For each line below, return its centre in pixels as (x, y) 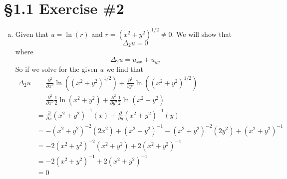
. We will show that (202, 34)
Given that (32, 34)
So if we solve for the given (56, 69)
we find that (125, 69)
